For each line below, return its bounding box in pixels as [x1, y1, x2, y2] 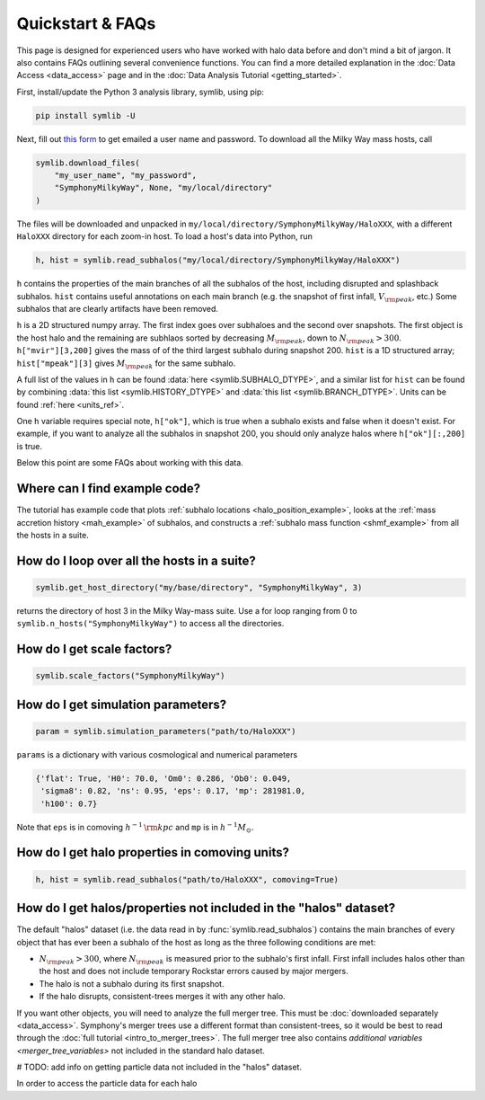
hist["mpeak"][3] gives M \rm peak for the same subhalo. [16, 358, 236, 370]
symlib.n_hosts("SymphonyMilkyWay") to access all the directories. [16, 618, 285, 629]
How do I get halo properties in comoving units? [16, 845, 289, 860]
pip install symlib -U [35, 111, 136, 120]
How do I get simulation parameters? [16, 696, 227, 712]
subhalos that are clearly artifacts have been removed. [16, 303, 219, 314]
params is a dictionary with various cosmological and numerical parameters [16, 749, 298, 759]
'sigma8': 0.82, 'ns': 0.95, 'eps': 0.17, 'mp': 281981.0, [40, 786, 306, 796]
